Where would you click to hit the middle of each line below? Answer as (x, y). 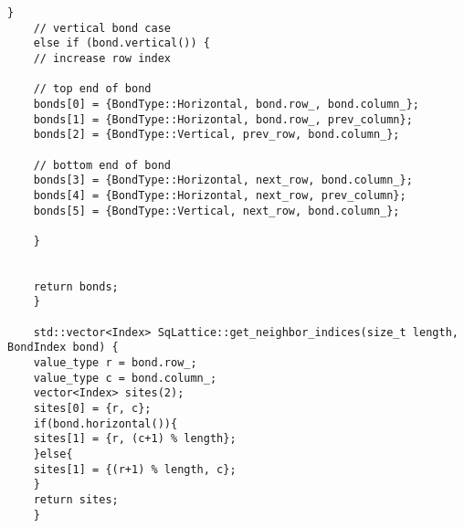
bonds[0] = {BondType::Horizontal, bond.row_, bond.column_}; (227, 104)
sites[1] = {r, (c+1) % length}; (135, 439)
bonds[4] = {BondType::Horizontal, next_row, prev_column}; (220, 195)
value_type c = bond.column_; (125, 378)
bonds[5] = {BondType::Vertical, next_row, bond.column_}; (216, 211)
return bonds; (76, 286)
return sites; (76, 500)
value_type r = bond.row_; (115, 363)
